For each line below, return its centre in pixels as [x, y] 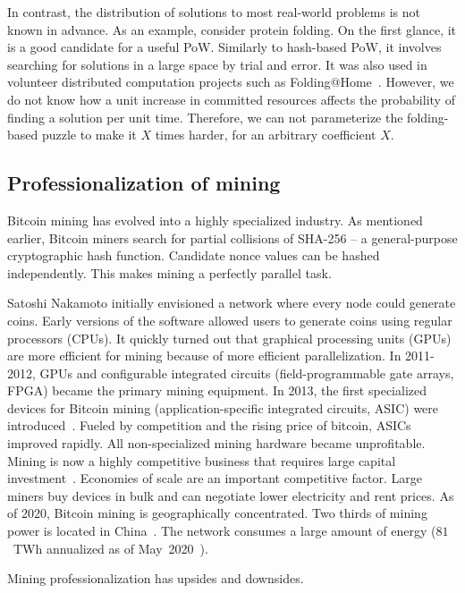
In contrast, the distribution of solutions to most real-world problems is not [214, 12]
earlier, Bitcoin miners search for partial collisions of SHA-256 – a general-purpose [232, 237]
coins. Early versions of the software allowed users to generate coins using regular [230, 320]
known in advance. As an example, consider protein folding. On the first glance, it [232, 29]
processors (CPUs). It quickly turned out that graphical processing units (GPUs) [229, 338]
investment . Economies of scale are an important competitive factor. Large [215, 478]
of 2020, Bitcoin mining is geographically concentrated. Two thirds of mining [217, 513]
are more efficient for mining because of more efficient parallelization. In [204, 356]
